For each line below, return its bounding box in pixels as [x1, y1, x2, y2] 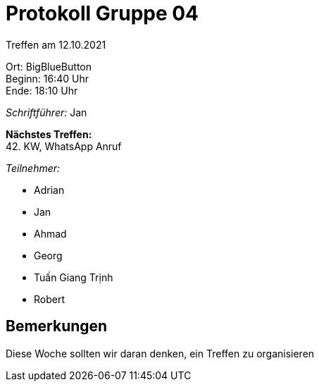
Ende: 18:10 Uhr [6, 84, 78, 97]
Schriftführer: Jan [6, 106, 87, 118]
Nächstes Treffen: [6, 128, 92, 140]
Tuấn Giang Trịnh [34, 271, 113, 283]
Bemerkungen [6, 317, 108, 336]
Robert [34, 293, 65, 305]
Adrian [34, 183, 65, 196]
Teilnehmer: [6, 161, 61, 174]
